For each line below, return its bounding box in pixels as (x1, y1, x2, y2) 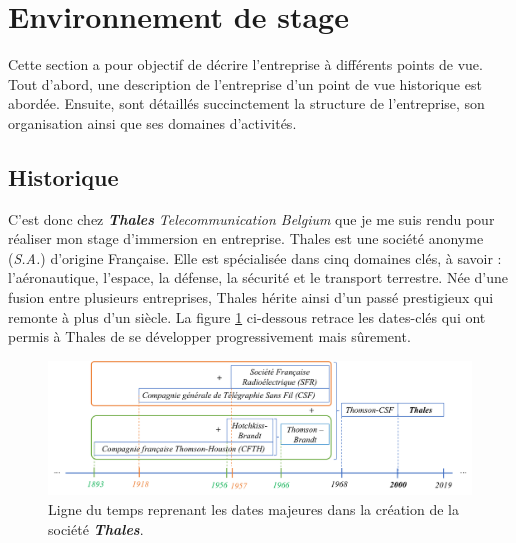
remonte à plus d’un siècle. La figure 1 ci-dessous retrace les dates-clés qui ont (8, 306, 486, 327)
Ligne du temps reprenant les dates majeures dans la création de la (48, 499, 459, 520)
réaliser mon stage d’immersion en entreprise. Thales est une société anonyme (8, 228, 484, 249)
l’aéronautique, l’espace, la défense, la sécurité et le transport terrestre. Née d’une (8, 267, 508, 288)
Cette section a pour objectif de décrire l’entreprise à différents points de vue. (8, 54, 483, 75)
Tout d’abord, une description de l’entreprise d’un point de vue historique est (8, 73, 482, 94)
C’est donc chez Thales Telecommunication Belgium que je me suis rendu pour (8, 208, 495, 229)
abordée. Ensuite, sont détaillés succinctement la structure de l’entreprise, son (8, 93, 485, 114)
